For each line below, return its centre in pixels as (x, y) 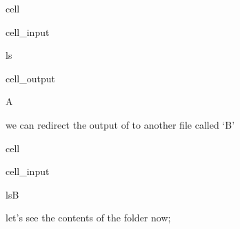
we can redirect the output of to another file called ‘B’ (120, 124)
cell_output (30, 78)
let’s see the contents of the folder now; (88, 218)
